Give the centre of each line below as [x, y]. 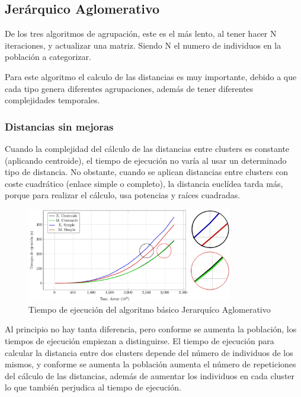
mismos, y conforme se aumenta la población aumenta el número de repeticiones [150, 364]
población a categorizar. [48, 57]
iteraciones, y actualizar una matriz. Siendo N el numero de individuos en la [143, 45]
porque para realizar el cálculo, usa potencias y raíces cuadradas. [123, 195]
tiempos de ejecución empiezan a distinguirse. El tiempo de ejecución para [140, 341]
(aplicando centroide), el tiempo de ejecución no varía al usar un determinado [146, 160]
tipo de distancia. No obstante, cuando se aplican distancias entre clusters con [147, 172]
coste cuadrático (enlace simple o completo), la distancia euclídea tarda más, [144, 183]
